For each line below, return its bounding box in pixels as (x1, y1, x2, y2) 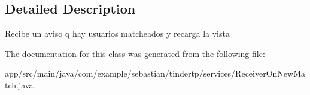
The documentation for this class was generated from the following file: (5, 47, 265, 59)
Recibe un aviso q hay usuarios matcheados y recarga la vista (5, 27, 230, 40)
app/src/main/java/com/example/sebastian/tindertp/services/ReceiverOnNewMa (5, 67, 305, 80)
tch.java (5, 78, 34, 91)
